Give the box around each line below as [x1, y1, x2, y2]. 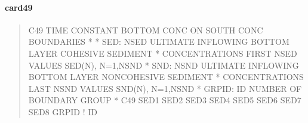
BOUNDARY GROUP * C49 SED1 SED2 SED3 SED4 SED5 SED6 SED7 [28, 94, 301, 106]
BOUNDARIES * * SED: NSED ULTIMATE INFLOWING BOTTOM [28, 35, 289, 48]
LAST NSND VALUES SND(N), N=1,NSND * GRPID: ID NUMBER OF [28, 82, 302, 94]
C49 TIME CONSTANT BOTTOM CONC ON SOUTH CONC [28, 23, 263, 36]
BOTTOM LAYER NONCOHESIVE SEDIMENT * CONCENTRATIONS [28, 70, 304, 83]
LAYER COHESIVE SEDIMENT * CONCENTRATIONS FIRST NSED [28, 47, 297, 59]
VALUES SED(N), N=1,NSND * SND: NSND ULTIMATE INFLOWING [28, 59, 299, 71]
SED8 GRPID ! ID [28, 105, 98, 118]
